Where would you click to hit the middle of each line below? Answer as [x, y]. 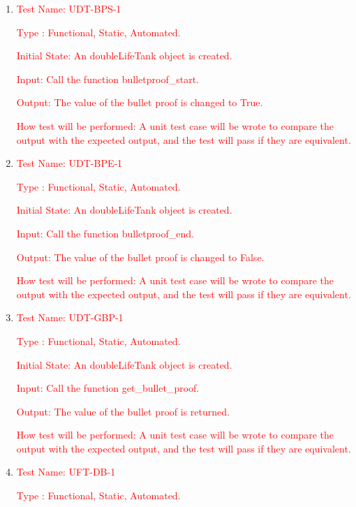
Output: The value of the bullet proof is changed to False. [140, 257]
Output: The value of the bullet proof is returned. [123, 411]
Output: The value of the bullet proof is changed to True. [140, 102]
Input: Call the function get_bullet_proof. [108, 388]
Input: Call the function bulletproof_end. [105, 233]
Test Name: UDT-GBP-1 [70, 317]
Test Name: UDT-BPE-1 [69, 163]
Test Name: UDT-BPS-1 [69, 8]
